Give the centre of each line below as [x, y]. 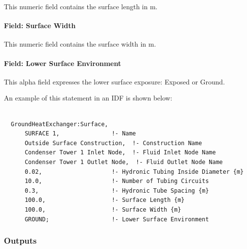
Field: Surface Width [40, 25]
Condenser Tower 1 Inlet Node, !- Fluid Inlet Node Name [120, 153]
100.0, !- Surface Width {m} [103, 209]
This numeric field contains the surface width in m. [80, 44]
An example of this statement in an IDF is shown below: [88, 98]
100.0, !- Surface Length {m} [105, 200]
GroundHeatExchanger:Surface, [59, 124]
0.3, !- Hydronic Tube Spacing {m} [117, 191]
